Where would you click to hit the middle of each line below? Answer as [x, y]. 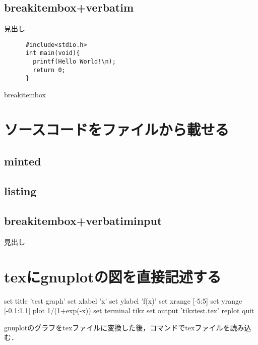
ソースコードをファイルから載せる [117, 129]
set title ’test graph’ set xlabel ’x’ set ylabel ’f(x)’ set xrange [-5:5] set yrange [123, 300]
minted [23, 161]
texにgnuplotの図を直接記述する [113, 276]
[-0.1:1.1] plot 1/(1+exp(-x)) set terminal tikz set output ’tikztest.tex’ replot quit [129, 310]
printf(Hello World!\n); [74, 62]
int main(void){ [53, 53]
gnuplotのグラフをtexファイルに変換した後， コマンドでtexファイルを [117, 327]
